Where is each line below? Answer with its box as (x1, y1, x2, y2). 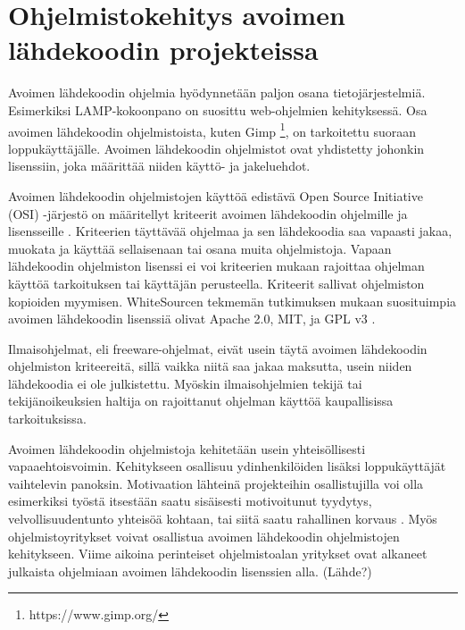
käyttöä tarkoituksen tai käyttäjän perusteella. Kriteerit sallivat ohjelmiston (8, 273, 425, 292)
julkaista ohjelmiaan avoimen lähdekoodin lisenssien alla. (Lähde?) (8, 561, 372, 580)
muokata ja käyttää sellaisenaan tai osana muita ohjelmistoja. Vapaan (8, 239, 392, 257)
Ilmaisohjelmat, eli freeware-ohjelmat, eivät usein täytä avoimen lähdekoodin (8, 339, 428, 357)
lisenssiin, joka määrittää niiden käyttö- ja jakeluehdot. (8, 156, 311, 175)
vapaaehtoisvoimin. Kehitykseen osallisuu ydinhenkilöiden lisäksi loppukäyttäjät (8, 457, 446, 475)
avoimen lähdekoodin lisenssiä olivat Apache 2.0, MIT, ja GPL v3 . (8, 309, 376, 328)
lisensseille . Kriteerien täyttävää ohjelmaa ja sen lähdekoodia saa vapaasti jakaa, (8, 222, 453, 240)
